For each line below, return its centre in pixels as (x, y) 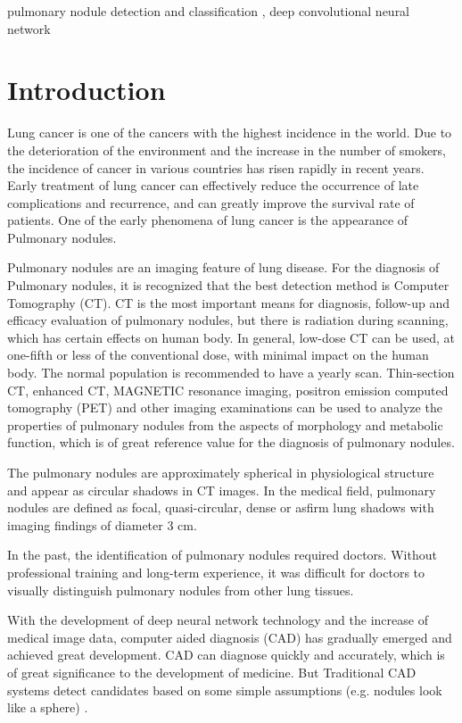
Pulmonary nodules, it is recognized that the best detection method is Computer (228, 285)
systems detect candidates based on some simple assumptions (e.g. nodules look (225, 690)
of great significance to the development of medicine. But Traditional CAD (212, 672)
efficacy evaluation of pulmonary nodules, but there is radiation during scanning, (228, 320)
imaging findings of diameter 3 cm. (102, 524)
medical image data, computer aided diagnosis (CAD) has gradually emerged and (230, 637)
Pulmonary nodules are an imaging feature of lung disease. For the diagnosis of (223, 267)
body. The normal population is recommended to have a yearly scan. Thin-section (231, 373)
